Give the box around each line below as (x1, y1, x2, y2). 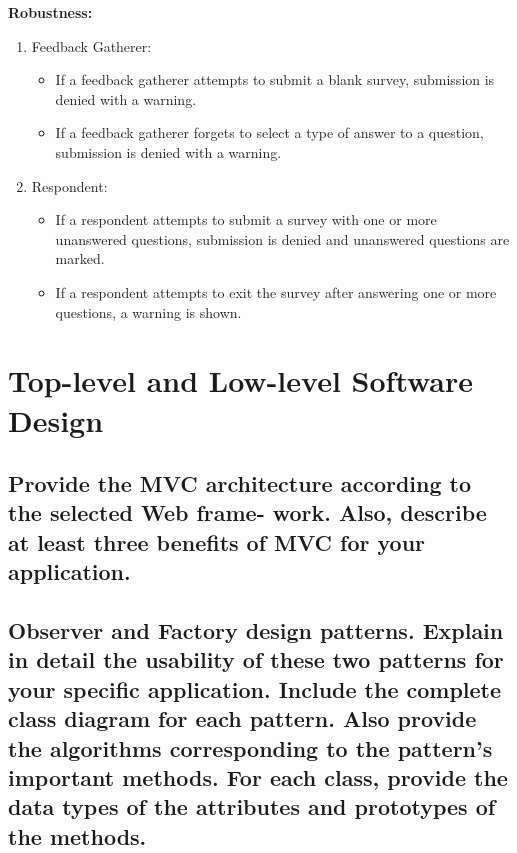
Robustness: (8, 2, 93, 22)
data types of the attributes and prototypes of (8, 791, 496, 822)
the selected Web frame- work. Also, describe (8, 497, 487, 528)
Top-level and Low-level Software (8, 360, 474, 401)
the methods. (8, 820, 147, 851)
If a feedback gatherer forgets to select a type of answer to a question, (55, 122, 484, 143)
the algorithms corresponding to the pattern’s (8, 732, 493, 763)
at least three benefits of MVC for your (8, 526, 426, 557)
